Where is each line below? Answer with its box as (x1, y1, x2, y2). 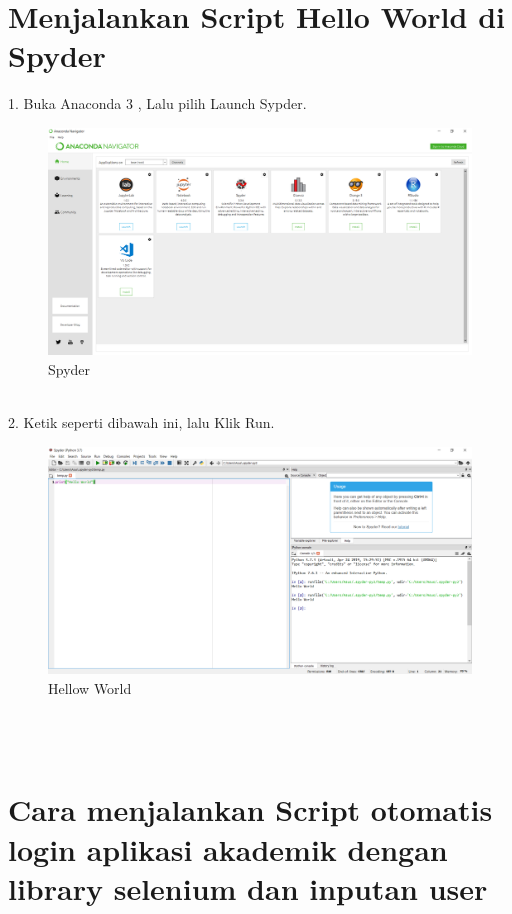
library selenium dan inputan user (8, 867, 488, 908)
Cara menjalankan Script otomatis (8, 789, 493, 830)
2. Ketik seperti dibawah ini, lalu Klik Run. (8, 412, 275, 432)
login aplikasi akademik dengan (8, 828, 448, 869)
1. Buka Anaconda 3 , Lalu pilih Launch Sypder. (8, 93, 307, 114)
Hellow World (48, 677, 132, 698)
